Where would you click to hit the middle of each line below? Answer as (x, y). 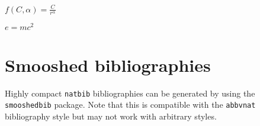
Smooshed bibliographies (108, 64)
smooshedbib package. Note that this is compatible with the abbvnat (130, 105)
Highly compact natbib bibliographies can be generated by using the (130, 93)
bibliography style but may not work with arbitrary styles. (111, 116)
